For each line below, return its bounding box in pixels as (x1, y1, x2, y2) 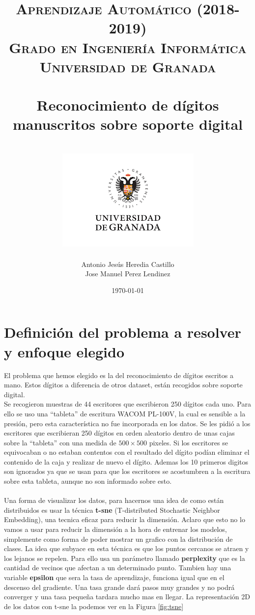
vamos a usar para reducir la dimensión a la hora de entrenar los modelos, (4, 524, 227, 534)
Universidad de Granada (39, 56, 216, 76)
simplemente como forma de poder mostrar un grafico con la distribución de (4, 533, 233, 544)
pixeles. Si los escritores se (149, 437, 228, 447)
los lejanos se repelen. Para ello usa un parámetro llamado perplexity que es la (4, 553, 245, 563)
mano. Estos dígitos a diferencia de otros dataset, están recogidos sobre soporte (4, 380, 243, 390)
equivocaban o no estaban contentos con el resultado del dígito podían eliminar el (4, 447, 250, 457)
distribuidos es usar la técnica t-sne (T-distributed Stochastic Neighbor (4, 504, 220, 515)
